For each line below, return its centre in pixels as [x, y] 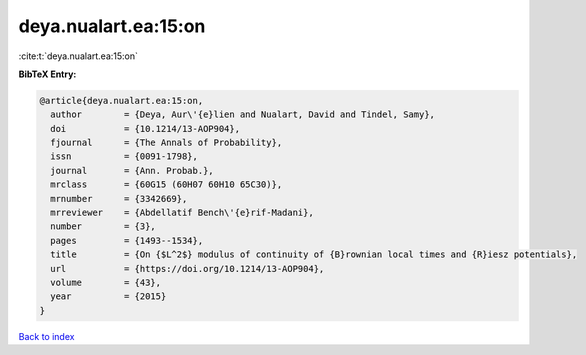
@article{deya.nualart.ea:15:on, [121, 100]
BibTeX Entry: [47, 74]
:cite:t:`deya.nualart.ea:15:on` [78, 56]
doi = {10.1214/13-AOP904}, [145, 128]
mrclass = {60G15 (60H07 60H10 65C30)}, [166, 184]
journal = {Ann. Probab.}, [132, 170]
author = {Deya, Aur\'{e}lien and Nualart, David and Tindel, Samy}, [242, 114]
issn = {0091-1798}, [124, 156]
